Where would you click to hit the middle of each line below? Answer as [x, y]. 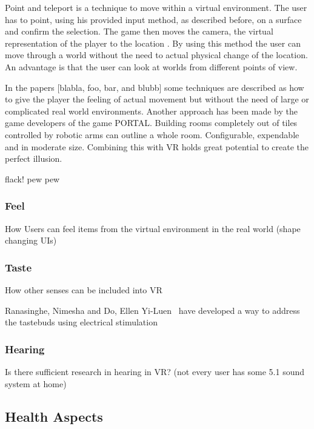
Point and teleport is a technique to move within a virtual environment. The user [156, 7]
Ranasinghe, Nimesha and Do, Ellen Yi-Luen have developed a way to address [152, 310]
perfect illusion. [34, 158]
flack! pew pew [32, 178]
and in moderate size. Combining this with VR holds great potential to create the [157, 146]
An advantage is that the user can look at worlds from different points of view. [151, 66]
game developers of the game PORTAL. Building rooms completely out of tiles [151, 123]
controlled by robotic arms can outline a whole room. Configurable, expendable [152, 134]
